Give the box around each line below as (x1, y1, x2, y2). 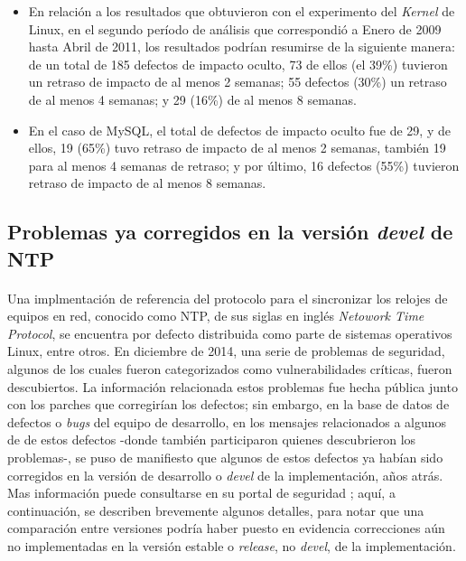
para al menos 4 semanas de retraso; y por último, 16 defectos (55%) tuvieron (28, 155, 460, 174)
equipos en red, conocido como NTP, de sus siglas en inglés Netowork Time (7, 306, 424, 325)
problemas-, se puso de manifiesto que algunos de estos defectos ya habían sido (7, 448, 443, 467)
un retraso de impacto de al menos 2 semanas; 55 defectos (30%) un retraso (28, 72, 447, 91)
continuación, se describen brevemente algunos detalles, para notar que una (7, 500, 424, 519)
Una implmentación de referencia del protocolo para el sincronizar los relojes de (7, 288, 448, 307)
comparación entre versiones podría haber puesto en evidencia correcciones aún (7, 519, 445, 538)
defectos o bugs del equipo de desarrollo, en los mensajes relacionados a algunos (7, 412, 447, 431)
